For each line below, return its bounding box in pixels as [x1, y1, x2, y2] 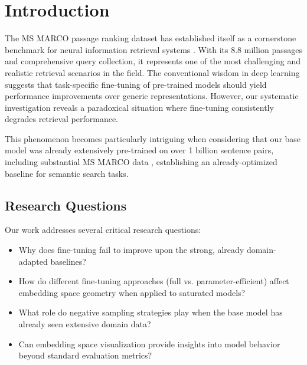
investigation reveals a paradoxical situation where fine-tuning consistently [5, 101, 274, 113]
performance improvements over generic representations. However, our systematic [5, 90, 299, 102]
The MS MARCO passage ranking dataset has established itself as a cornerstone [5, 32, 296, 44]
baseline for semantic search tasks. [5, 167, 129, 179]
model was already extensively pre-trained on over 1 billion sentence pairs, [5, 144, 274, 156]
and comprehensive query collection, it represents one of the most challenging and [5, 55, 301, 67]
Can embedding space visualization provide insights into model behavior [18, 337, 280, 350]
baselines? [50, 255, 86, 267]
